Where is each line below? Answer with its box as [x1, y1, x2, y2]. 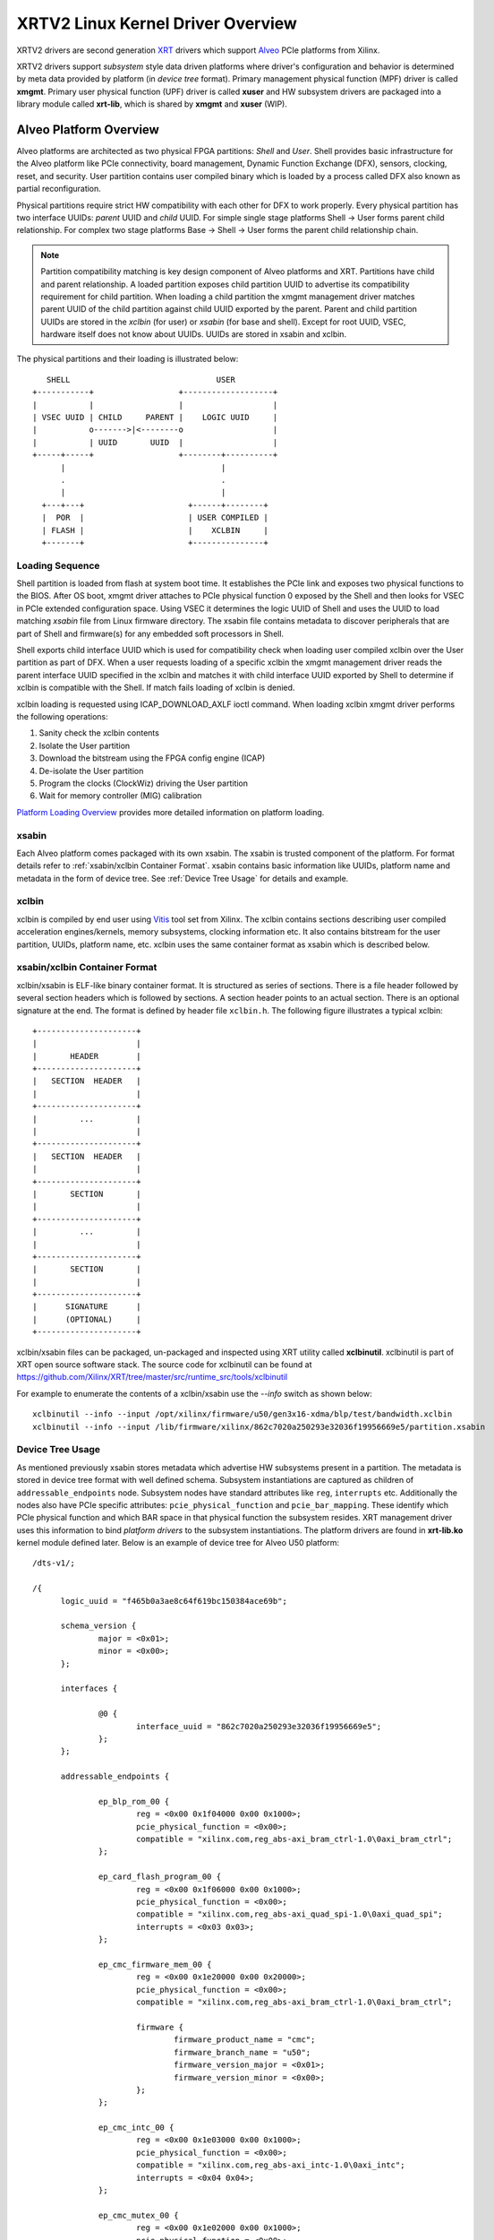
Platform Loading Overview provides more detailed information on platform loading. [16, 806, 325, 817]
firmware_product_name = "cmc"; [173, 2035, 316, 2045]
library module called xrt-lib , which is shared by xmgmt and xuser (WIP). [16, 99, 288, 109]
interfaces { [60, 1684, 118, 1693]
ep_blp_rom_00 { [98, 1796, 170, 1806]
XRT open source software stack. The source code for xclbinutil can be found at [16, 1359, 312, 1370]
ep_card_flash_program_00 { [98, 1872, 222, 1882]
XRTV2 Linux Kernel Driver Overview [16, 13, 297, 33]
